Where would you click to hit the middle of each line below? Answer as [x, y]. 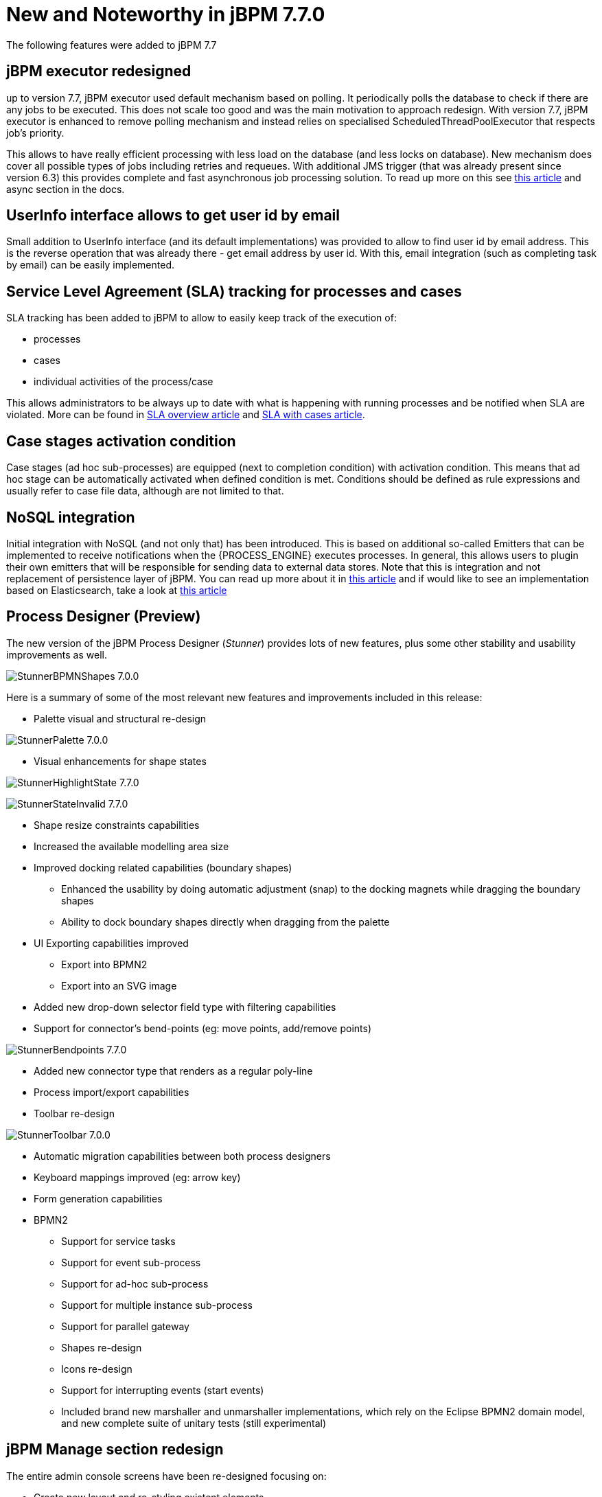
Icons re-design [97, 1369]
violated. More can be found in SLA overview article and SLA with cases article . [186, 415]
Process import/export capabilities [112, 1092]
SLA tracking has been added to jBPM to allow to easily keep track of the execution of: [201, 318]
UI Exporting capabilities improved [111, 943]
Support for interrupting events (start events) [163, 1390]
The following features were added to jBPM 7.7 [112, 45]
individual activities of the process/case [124, 382]
